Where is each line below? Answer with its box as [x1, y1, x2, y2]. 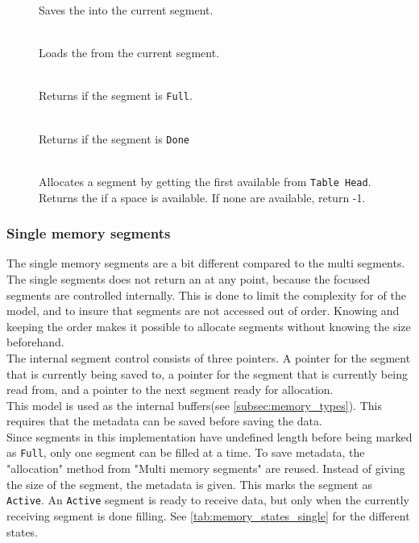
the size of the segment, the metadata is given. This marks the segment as [6, 475, 372, 492]
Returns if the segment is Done [39, 130, 189, 147]
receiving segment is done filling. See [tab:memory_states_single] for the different [6, 507, 410, 524]
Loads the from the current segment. [39, 44, 220, 61]
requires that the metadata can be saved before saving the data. [6, 412, 322, 429]
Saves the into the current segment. [39, 2, 214, 18]
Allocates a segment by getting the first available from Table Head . [39, 172, 371, 189]
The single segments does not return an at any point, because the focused [6, 270, 371, 287]
